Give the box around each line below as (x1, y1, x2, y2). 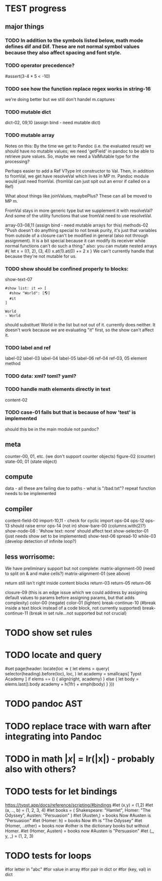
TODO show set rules (5, 627, 92, 638)
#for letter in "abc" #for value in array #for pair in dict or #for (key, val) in (5, 866, 151, 872)
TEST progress (5, 3, 67, 14)
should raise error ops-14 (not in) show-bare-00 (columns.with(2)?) (10, 523, 146, 529)
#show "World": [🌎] (9, 290, 51, 295)
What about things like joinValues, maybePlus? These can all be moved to (5, 193, 152, 199)
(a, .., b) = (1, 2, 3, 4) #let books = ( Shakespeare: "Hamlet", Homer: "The (5, 807, 151, 813)
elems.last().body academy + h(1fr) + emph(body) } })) (5, 681, 114, 687)
